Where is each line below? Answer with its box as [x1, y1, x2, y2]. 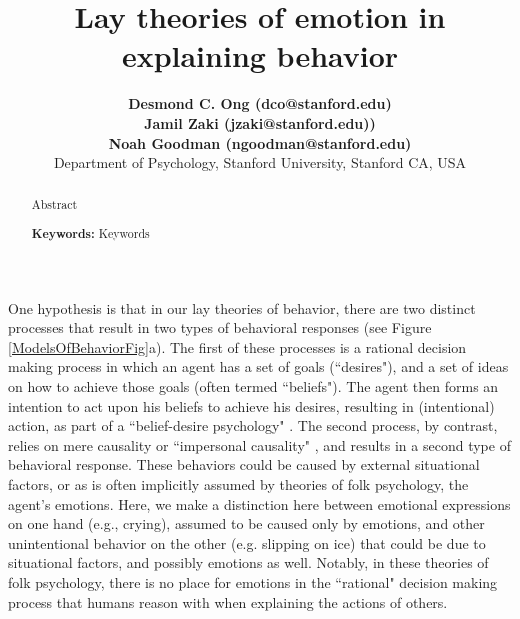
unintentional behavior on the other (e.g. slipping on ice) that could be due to [8, 532, 486, 553]
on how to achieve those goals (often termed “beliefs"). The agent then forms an [8, 376, 499, 397]
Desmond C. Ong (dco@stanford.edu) [128, 93, 392, 114]
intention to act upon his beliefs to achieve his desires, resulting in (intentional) [8, 395, 495, 416]
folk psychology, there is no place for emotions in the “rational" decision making [8, 572, 498, 592]
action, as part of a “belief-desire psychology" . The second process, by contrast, [8, 415, 498, 436]
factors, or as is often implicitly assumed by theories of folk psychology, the [8, 474, 469, 495]
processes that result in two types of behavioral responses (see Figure [8, 317, 432, 338]
